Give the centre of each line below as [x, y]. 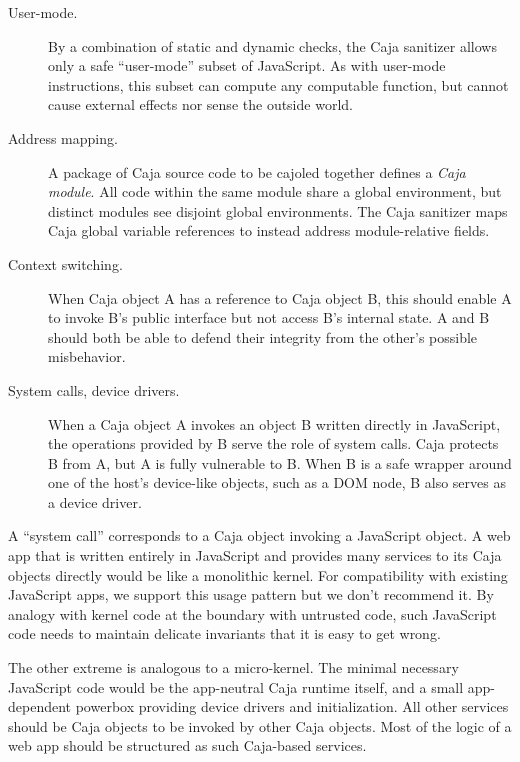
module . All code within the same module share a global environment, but [275, 191]
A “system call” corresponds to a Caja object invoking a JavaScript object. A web [259, 535]
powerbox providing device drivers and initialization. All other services [292, 706]
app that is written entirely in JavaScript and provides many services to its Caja [255, 555]
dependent [40, 706]
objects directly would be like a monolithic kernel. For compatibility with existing [258, 574]
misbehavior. [87, 356]
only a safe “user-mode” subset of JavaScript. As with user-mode [247, 65]
